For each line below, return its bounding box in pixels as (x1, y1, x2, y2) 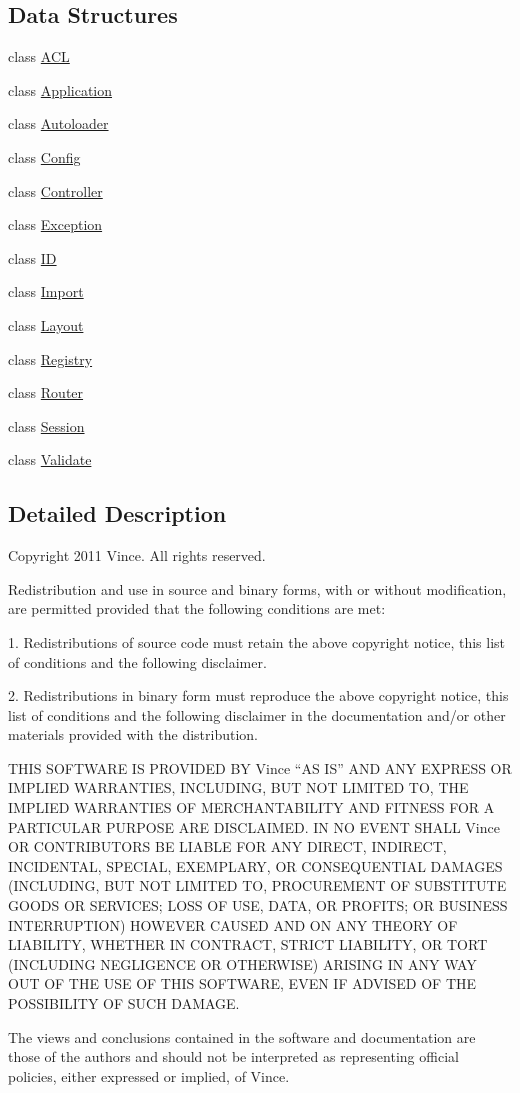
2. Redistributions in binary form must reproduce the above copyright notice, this (8, 685, 509, 706)
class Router (8, 382, 84, 403)
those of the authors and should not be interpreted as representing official (8, 1046, 459, 1067)
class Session (8, 415, 85, 436)
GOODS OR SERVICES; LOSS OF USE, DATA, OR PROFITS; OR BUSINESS (8, 895, 508, 916)
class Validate (8, 449, 92, 470)
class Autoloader (8, 113, 109, 134)
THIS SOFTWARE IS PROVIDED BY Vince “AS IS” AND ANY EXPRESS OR (8, 757, 512, 778)
